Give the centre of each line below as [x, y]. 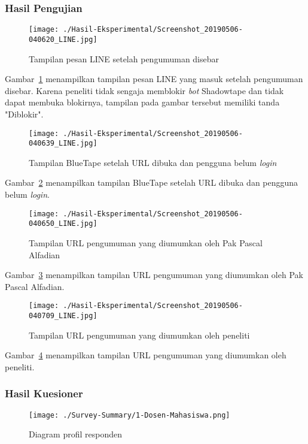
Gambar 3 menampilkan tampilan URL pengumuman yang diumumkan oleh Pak [154, 275]
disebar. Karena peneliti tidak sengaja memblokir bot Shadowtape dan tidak [144, 90]
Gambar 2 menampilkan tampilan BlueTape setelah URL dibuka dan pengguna [152, 182]
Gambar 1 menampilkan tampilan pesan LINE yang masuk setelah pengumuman [154, 79]
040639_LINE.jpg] [63, 144]
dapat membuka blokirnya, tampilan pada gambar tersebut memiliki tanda [142, 102]
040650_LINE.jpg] [63, 224]
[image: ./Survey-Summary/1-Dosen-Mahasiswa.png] [129, 415]
